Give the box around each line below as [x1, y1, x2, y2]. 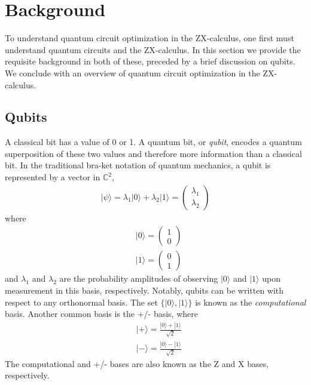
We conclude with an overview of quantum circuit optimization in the [5, 66, 260, 79]
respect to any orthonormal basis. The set [5, 295, 158, 308]
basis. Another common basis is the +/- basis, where [5, 307, 198, 320]
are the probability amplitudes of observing [59, 272, 218, 285]
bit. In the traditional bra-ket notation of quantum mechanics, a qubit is [5, 159, 271, 171]
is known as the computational [195, 295, 306, 308]
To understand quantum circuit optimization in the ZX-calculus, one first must [5, 32, 294, 44]
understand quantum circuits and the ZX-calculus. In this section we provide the [5, 43, 301, 56]
